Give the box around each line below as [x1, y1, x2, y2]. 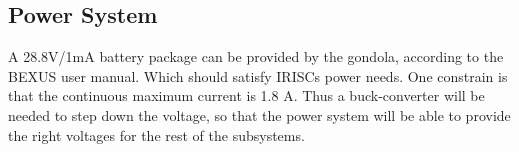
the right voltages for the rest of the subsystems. [8, 124, 305, 145]
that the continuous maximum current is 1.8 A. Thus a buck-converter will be [8, 85, 485, 106]
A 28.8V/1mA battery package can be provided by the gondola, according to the [8, 46, 504, 67]
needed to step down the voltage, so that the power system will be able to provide [8, 104, 511, 125]
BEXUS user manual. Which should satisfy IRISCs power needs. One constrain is [8, 65, 508, 86]
